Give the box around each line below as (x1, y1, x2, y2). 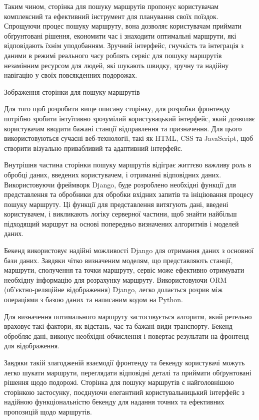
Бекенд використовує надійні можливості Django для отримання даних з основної (4, 245, 254, 256)
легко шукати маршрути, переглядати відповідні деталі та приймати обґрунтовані (4, 367, 251, 377)
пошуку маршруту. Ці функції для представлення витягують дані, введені (4, 198, 228, 209)
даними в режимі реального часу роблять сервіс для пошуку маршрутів (4, 50, 222, 60)
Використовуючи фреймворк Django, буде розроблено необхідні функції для (4, 179, 236, 189)
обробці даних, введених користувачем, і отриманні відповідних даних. (4, 169, 221, 179)
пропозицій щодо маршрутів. (4, 406, 92, 416)
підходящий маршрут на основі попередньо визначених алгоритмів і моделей (4, 218, 239, 229)
